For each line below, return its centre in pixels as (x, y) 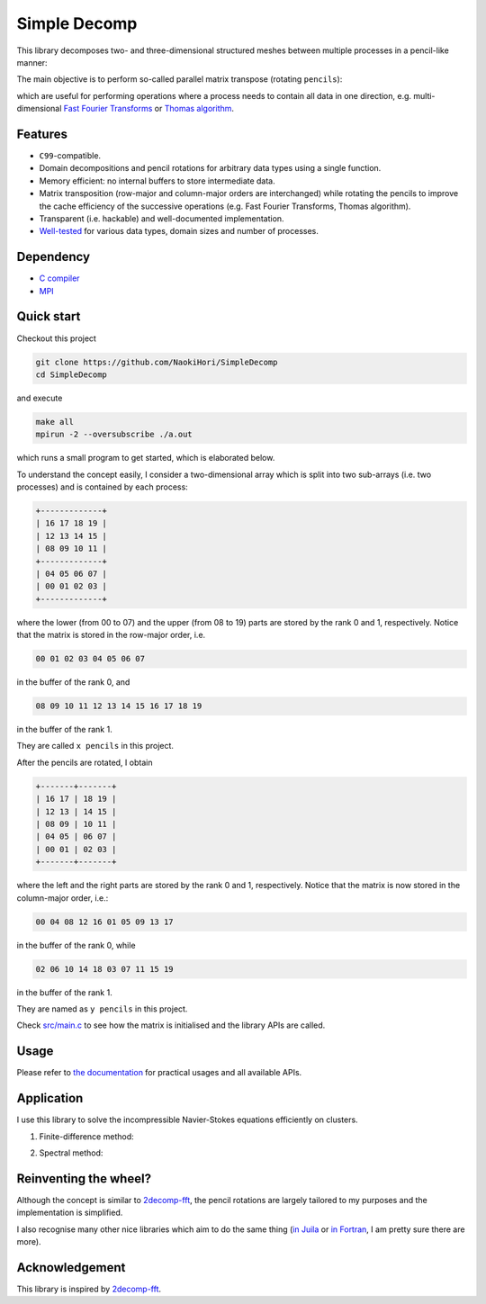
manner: (32, 62)
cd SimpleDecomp (72, 374)
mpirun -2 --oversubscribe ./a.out (114, 435)
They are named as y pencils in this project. (102, 1009)
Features (42, 134)
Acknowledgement (71, 1268)
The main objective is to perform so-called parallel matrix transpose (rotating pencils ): (180, 79)
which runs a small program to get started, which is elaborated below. (146, 458)
